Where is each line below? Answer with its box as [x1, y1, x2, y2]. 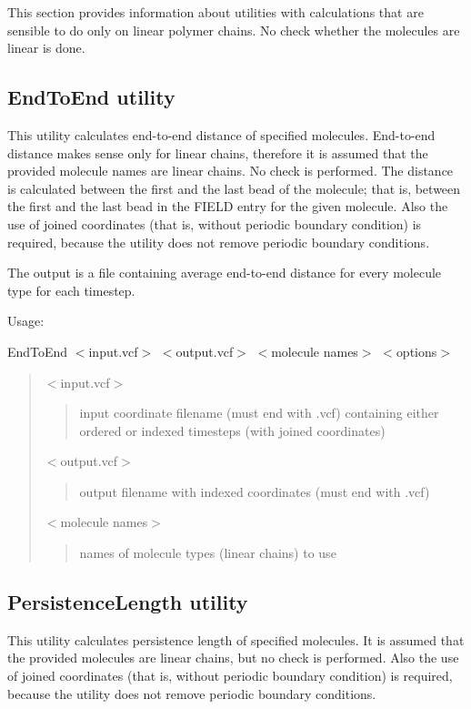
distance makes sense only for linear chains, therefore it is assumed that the [7, 143, 428, 162]
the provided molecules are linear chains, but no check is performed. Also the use [7, 648, 459, 667]
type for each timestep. [7, 280, 135, 299]
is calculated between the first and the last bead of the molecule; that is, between [7, 178, 461, 198]
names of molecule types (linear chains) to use [79, 543, 336, 562]
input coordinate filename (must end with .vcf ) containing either [79, 403, 439, 422]
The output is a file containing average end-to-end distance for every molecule [7, 263, 442, 282]
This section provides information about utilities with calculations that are [7, 3, 424, 21]
